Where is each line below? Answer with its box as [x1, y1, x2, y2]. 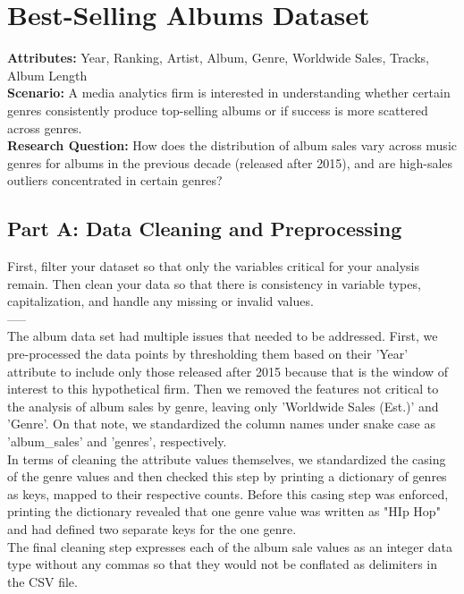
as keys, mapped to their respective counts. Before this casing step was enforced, [7, 484, 449, 503]
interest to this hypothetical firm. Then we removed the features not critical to [7, 379, 439, 398]
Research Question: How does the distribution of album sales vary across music [7, 136, 457, 155]
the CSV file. [7, 572, 78, 590]
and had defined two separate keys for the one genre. [7, 519, 297, 538]
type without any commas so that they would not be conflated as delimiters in [7, 555, 437, 573]
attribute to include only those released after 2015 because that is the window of [7, 361, 449, 380]
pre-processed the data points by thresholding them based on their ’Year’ [7, 344, 409, 363]
